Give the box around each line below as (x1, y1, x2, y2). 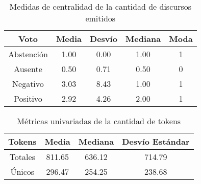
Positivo (14, 93, 42, 104)
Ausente (14, 63, 42, 75)
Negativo (12, 78, 44, 89)
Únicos (10, 166, 35, 177)
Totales (9, 151, 35, 163)
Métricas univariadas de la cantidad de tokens (17, 115, 181, 127)
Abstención (8, 48, 48, 60)
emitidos (85, 12, 116, 24)
